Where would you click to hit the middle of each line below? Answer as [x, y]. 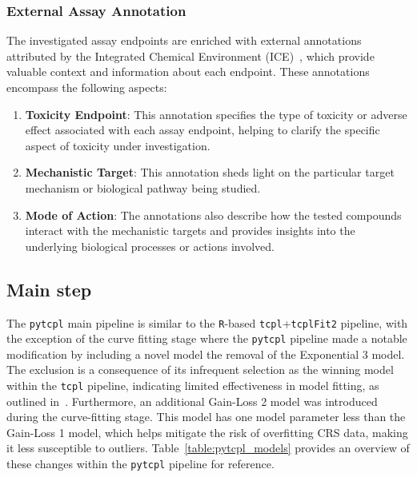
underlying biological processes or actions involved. [150, 246]
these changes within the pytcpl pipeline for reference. [140, 464]
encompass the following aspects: [87, 87]
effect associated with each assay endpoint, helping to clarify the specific [202, 130]
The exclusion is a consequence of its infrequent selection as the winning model [200, 370]
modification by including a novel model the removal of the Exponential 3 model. [206, 354]
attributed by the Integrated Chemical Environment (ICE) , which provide [190, 56]
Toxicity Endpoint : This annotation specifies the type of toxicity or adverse [216, 114]
